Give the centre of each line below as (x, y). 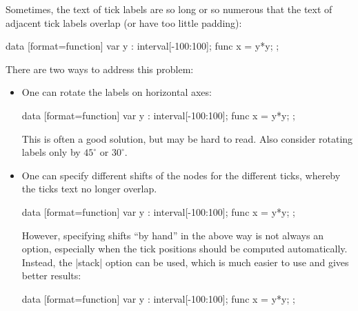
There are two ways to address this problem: (100, 69)
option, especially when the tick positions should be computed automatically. (185, 249)
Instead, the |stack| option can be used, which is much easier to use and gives (185, 262)
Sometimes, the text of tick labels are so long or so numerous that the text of (169, 9)
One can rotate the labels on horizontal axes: (117, 92)
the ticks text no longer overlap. (89, 189)
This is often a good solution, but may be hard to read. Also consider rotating (187, 138)
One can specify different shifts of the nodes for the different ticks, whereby (181, 175)
